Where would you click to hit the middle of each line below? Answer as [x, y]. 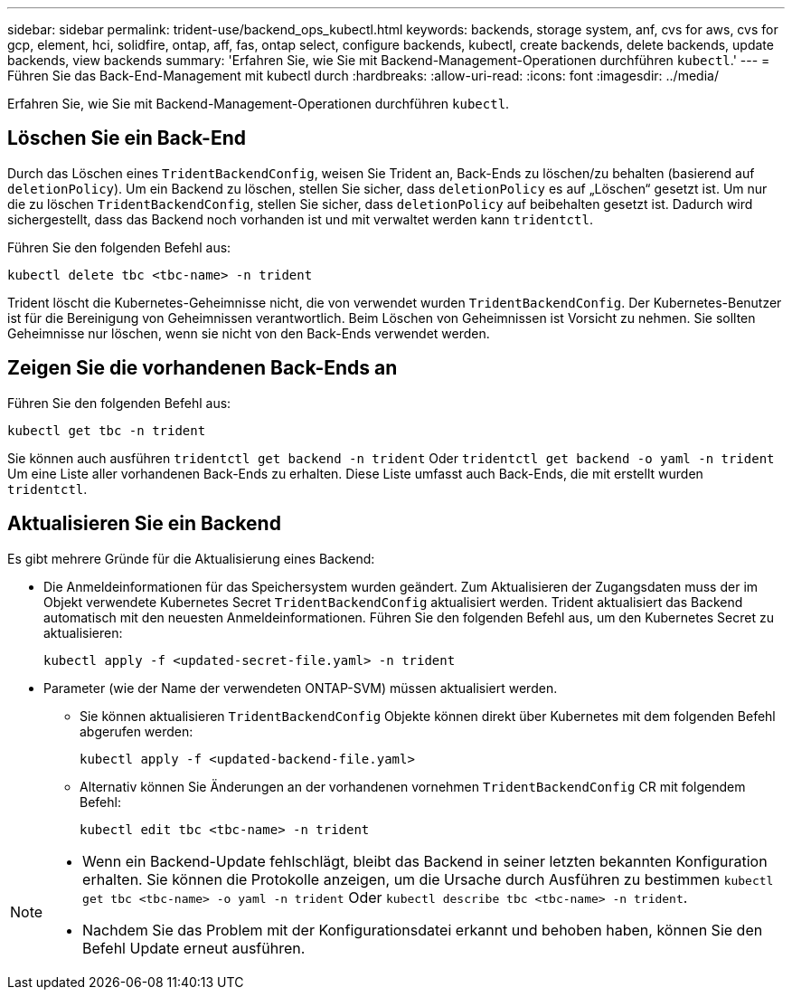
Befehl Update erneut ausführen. [194, 948]
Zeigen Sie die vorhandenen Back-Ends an [203, 368]
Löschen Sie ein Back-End [127, 138]
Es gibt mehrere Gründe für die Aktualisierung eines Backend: [191, 558]
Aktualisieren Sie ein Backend [144, 524]
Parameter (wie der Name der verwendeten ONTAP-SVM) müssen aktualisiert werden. [301, 688]
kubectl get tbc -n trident [107, 430]
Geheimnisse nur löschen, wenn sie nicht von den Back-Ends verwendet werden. [249, 333]
